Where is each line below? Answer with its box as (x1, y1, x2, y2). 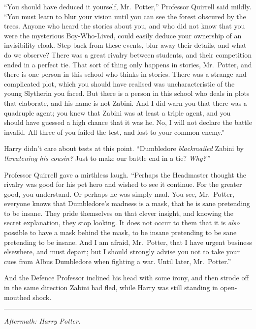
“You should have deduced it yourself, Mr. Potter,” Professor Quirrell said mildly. (4, 1, 252, 11)
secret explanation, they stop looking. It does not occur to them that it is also (4, 217, 240, 228)
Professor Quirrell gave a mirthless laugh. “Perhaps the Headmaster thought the (4, 169, 246, 179)
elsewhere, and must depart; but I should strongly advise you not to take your (4, 246, 240, 257)
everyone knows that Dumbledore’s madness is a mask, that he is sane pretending (4, 198, 250, 209)
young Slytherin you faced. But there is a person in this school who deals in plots (4, 88, 250, 98)
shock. (32, 292, 52, 302)
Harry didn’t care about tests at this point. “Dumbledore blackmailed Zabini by (4, 143, 244, 153)
